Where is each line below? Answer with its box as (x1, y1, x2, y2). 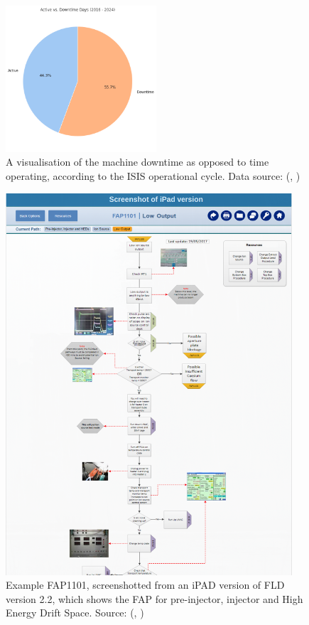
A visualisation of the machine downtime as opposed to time (6, 154, 269, 169)
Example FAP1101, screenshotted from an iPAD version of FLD (6, 577, 285, 592)
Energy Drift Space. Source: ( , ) (6, 605, 144, 620)
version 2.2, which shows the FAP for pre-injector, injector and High (6, 591, 303, 606)
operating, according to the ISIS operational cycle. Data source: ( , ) (6, 168, 300, 183)
